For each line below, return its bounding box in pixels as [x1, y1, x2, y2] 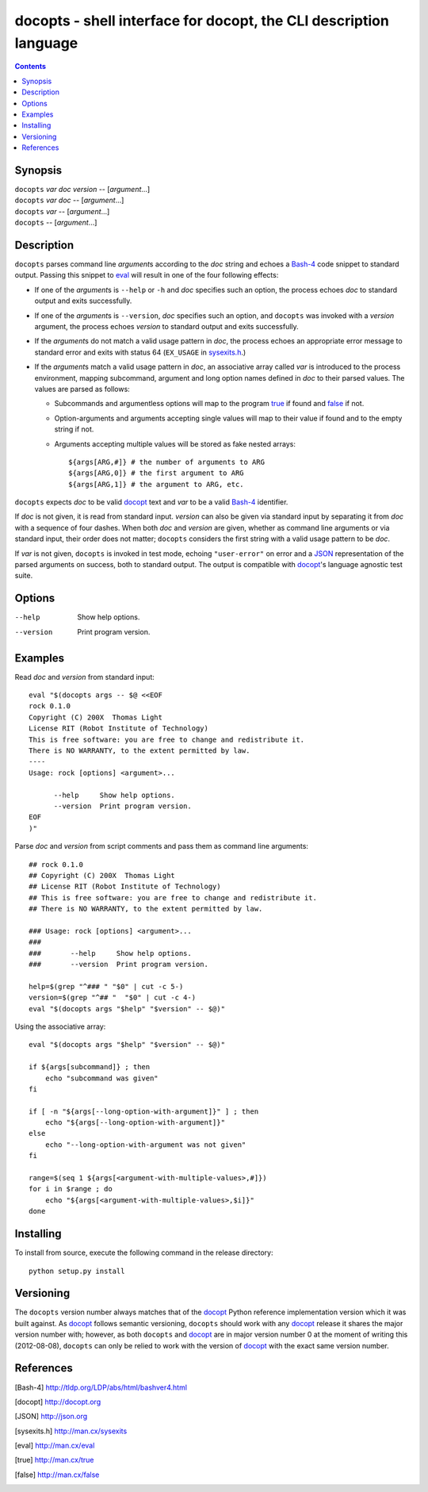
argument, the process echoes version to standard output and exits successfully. [34, 322, 299, 332]
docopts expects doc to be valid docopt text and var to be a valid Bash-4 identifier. [14, 497, 289, 507]
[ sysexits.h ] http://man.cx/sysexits [14, 1426, 128, 1436]
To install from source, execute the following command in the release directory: [14, 1248, 273, 1257]
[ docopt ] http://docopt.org [14, 1397, 101, 1406]
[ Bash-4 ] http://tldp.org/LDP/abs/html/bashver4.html [14, 1383, 188, 1392]
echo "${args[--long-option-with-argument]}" [44, 1118, 226, 1127]
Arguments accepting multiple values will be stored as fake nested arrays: [54, 439, 296, 448]
